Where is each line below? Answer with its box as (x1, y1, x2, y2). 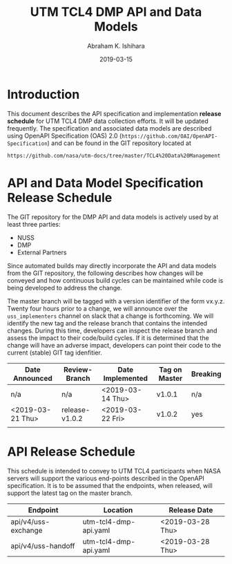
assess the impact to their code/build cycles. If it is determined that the (7, 333, 209, 342)
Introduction (7, 86, 80, 102)
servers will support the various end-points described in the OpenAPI (7, 474, 205, 482)
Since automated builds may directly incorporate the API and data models (7, 261, 217, 270)
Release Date (168, 505, 213, 515)
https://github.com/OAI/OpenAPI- (122, 133, 218, 140)
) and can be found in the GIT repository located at (47, 139, 192, 147)
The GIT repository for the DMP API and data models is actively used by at (7, 212, 219, 221)
